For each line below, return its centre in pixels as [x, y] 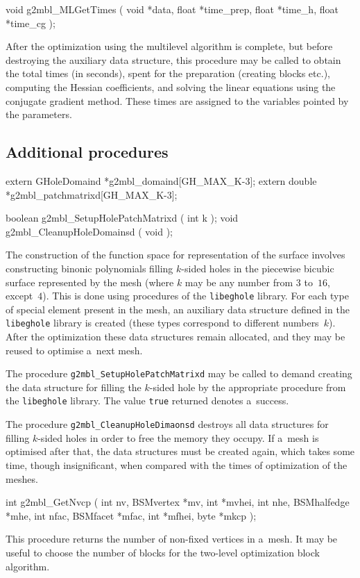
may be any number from [239, 282]
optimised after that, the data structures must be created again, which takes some [180, 451]
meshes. [22, 478]
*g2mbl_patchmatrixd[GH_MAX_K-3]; [92, 194]
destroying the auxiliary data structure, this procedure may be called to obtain [173, 59]
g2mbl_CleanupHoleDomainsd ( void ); [89, 231]
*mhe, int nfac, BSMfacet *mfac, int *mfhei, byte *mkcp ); [131, 515]
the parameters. [39, 114]
